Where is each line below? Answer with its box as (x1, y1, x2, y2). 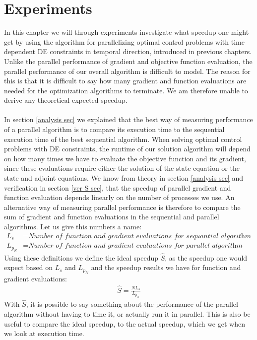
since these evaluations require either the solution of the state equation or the (4, 163, 240, 173)
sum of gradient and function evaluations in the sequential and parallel (4, 211, 219, 222)
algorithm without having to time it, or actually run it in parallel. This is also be (4, 309, 251, 319)
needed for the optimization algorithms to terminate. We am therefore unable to (4, 85, 248, 95)
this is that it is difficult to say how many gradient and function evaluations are (4, 75, 247, 86)
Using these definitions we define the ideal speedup (4, 252, 159, 263)
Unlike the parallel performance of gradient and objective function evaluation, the (4, 56, 253, 66)
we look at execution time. (4, 328, 84, 339)
